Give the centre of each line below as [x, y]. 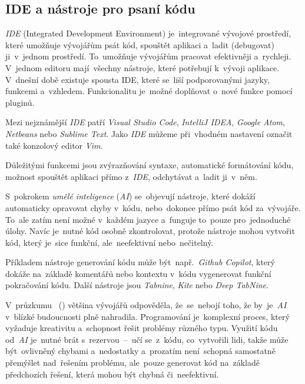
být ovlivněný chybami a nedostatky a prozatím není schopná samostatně [140, 351]
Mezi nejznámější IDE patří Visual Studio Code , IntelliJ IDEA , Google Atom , [145, 122]
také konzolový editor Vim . [54, 145]
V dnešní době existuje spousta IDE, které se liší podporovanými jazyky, [137, 79]
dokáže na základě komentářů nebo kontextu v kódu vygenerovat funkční [138, 273]
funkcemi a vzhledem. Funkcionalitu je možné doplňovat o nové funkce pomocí [149, 91]
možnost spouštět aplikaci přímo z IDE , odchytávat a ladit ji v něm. [131, 176]
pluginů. [20, 102]
